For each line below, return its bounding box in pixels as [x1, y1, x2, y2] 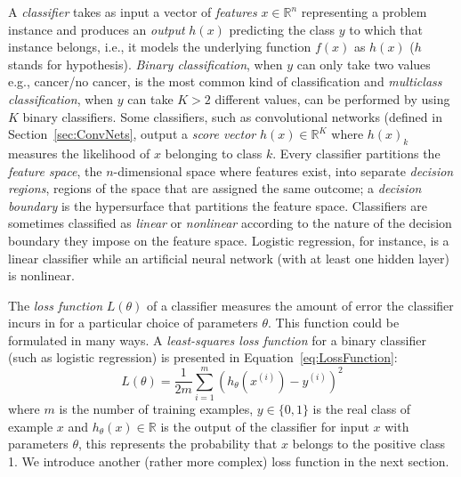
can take [127, 89, 174, 108]
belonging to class [165, 143, 263, 162]
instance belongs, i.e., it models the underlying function [8, 37, 311, 56]
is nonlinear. [8, 266, 75, 285]
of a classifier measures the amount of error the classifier [147, 295, 454, 314]
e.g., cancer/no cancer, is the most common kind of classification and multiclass [8, 72, 442, 91]
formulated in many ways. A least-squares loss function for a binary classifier [8, 330, 426, 349]
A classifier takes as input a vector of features [8, 3, 257, 20]
